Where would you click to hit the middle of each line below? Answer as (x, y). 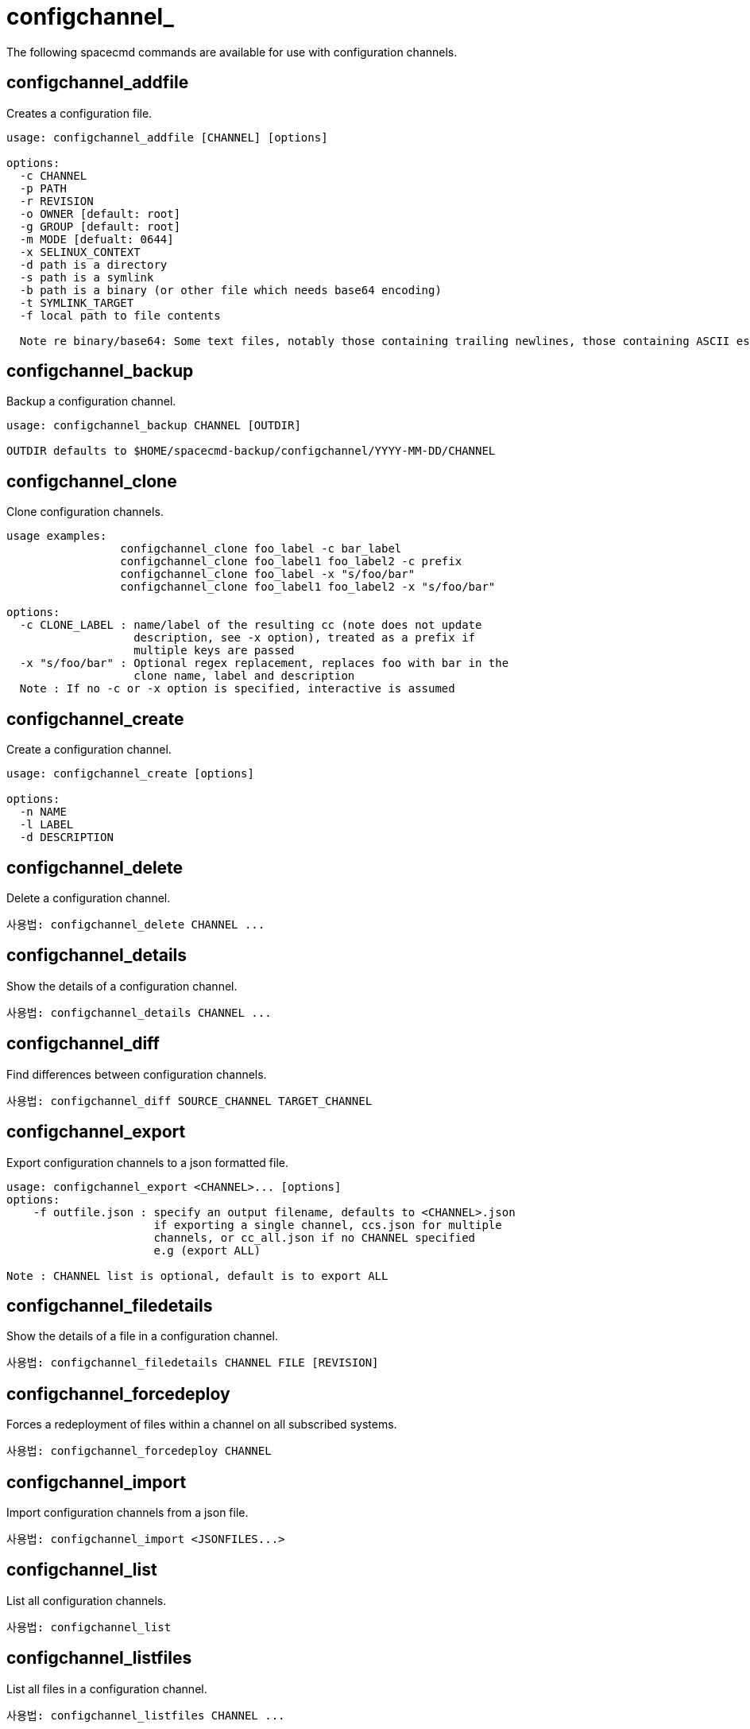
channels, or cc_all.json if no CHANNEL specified (315, 1237)
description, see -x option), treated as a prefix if (305, 638)
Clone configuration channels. (85, 512)
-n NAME (43, 812)
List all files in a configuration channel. (107, 1688)
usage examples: (57, 536)
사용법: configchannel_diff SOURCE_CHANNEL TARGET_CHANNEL (189, 1101)
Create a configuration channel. (89, 750)
